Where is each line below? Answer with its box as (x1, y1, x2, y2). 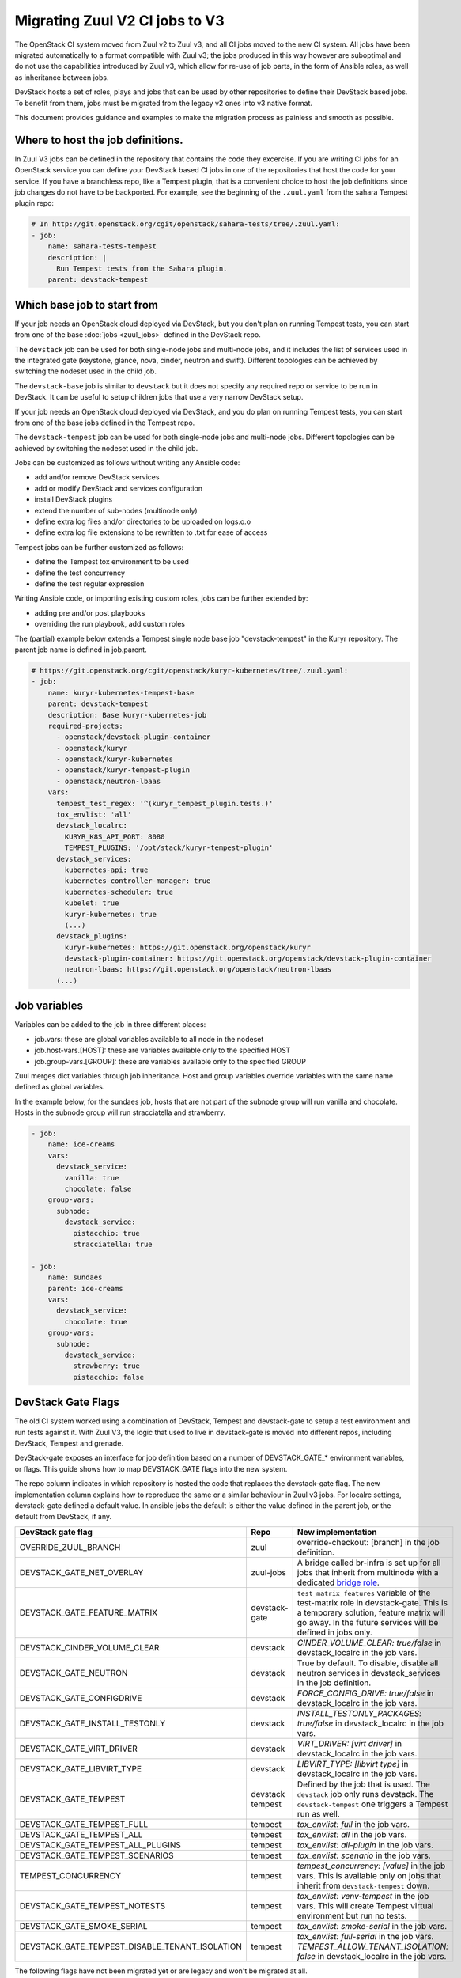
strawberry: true (72, 1362, 140, 1370)
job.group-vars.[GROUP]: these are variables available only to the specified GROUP (34, 1056, 307, 1066)
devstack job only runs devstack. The (297, 1788, 434, 1799)
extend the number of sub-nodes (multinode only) (34, 506, 198, 515)
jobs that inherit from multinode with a (297, 1567, 439, 1578)
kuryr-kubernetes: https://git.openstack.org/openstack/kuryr (64, 942, 312, 952)
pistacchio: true (72, 1229, 140, 1237)
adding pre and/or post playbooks (34, 608, 145, 617)
